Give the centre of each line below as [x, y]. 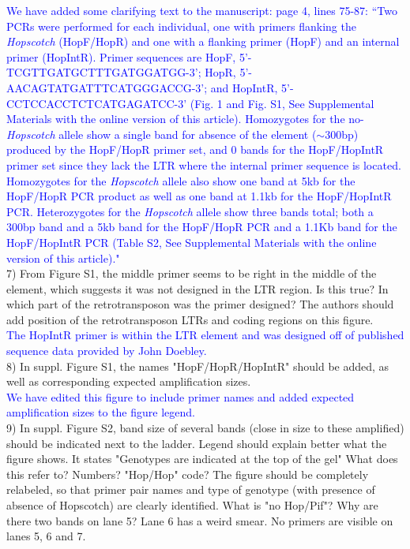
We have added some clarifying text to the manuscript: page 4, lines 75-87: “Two [202, 10]
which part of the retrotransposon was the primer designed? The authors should [200, 304]
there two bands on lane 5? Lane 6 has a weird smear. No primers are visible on [200, 520]
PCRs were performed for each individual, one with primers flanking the [181, 26]
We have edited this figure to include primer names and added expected [181, 396]
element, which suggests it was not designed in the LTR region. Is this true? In [197, 288]
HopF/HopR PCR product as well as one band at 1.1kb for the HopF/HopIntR [199, 196]
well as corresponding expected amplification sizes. [129, 381]
